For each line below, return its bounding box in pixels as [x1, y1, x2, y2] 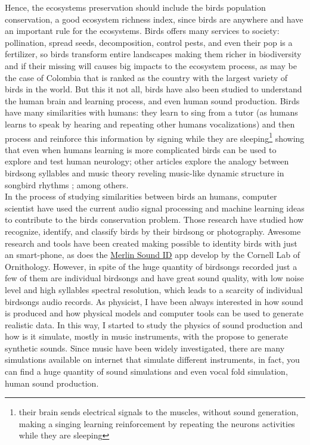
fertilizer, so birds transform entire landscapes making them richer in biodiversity [5, 48, 302, 60]
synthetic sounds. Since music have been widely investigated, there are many [5, 341, 285, 354]
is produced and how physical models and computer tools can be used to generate [5, 307, 303, 319]
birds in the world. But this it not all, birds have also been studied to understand [5, 83, 302, 95]
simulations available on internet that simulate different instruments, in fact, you [5, 353, 300, 366]
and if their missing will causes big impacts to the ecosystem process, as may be [5, 59, 297, 71]
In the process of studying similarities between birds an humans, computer [5, 190, 277, 203]
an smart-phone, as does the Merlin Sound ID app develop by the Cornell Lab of [5, 248, 300, 261]
